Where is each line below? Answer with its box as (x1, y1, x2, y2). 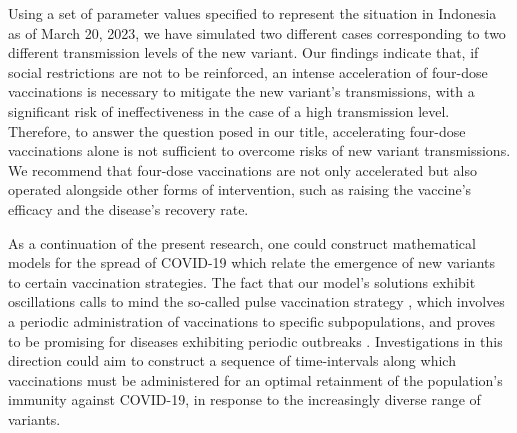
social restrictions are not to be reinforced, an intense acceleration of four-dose (8, 61, 488, 82)
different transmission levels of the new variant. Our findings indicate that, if (8, 42, 479, 63)
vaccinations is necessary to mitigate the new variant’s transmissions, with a (8, 81, 475, 102)
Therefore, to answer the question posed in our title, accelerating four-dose (8, 120, 466, 141)
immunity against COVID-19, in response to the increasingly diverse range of (8, 389, 481, 410)
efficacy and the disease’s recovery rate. (8, 198, 249, 219)
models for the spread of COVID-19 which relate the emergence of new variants (8, 252, 496, 273)
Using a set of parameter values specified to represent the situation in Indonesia (8, 3, 497, 23)
